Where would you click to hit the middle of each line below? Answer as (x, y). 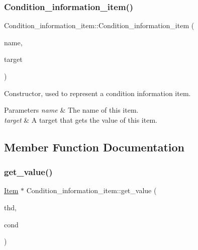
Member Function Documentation (94, 147)
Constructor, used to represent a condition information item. (97, 93)
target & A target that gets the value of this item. (81, 119)
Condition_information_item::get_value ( (91, 190)
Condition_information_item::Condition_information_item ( (99, 25)
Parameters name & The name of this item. (71, 110)
